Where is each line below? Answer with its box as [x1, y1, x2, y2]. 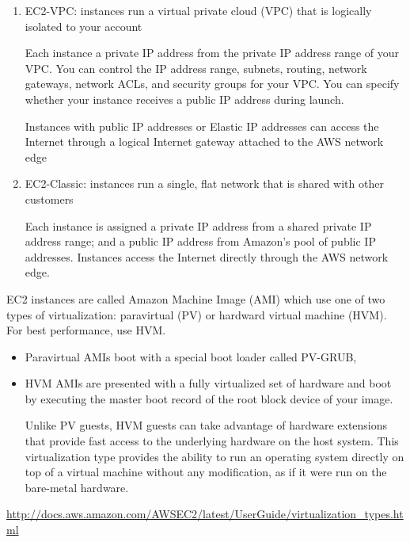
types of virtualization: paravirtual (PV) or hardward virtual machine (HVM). [6, 306, 387, 323]
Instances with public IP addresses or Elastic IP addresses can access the [25, 117, 379, 134]
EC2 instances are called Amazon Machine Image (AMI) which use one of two [6, 290, 385, 307]
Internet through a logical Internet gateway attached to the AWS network [25, 133, 384, 150]
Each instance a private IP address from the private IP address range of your [25, 44, 399, 61]
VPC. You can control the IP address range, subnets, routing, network [25, 59, 367, 76]
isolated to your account [25, 17, 142, 34]
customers [25, 190, 74, 207]
